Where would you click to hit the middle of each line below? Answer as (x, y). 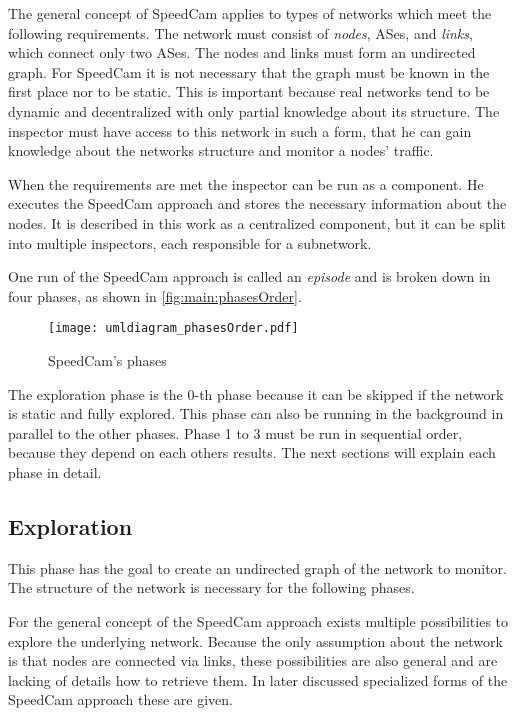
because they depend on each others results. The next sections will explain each (252, 452)
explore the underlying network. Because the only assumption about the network (255, 640)
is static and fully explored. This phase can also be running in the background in (256, 413)
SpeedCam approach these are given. (120, 699)
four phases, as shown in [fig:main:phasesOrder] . (155, 295)
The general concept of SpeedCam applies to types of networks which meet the (250, 13)
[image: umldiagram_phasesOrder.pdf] (173, 328)
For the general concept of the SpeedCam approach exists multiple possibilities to (258, 620)
